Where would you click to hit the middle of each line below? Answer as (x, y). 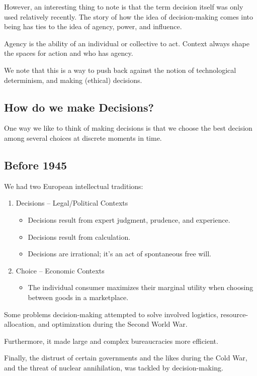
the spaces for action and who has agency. (69, 53)
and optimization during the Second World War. (113, 324)
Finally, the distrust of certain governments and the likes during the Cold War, (126, 358)
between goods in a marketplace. (78, 297)
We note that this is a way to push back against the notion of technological (120, 70)
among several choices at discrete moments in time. (83, 137)
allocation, (20, 324)
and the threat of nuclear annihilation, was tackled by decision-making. (114, 367)
